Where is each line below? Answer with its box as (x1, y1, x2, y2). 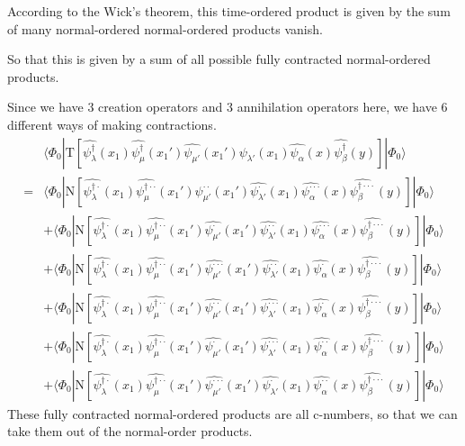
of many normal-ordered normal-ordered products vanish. (7, 19, 323, 38)
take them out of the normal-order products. (7, 422, 253, 441)
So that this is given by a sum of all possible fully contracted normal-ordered (7, 50, 431, 68)
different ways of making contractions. (7, 114, 217, 133)
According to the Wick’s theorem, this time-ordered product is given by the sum (7, 2, 451, 20)
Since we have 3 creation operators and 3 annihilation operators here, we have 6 (7, 97, 448, 116)
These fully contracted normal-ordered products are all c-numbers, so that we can (7, 404, 458, 423)
